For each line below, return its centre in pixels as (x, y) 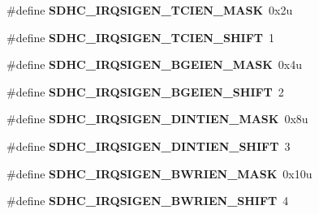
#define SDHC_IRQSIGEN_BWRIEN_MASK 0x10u (159, 173)
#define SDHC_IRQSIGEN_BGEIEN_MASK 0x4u (155, 64)
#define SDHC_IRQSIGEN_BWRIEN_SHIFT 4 (148, 201)
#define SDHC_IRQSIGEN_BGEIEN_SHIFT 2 (145, 91)
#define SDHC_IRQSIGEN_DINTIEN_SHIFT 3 (149, 146)
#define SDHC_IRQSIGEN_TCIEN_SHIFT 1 (140, 37)
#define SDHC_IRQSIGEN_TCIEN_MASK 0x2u (150, 10)
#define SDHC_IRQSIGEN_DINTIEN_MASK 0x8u (157, 119)
